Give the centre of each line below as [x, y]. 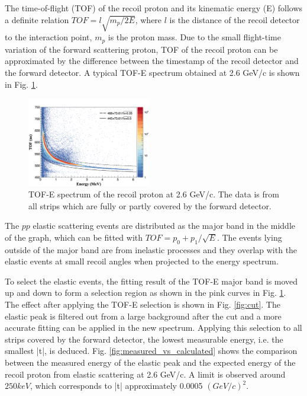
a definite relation [37, 19]
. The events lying [249, 237]
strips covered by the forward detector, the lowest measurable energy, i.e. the [144, 339]
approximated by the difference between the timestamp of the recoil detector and [152, 61]
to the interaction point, [49, 37]
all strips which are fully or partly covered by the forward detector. [150, 205]
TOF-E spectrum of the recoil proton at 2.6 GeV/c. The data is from [154, 194]
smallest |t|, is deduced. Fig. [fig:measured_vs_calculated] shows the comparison [151, 351]
